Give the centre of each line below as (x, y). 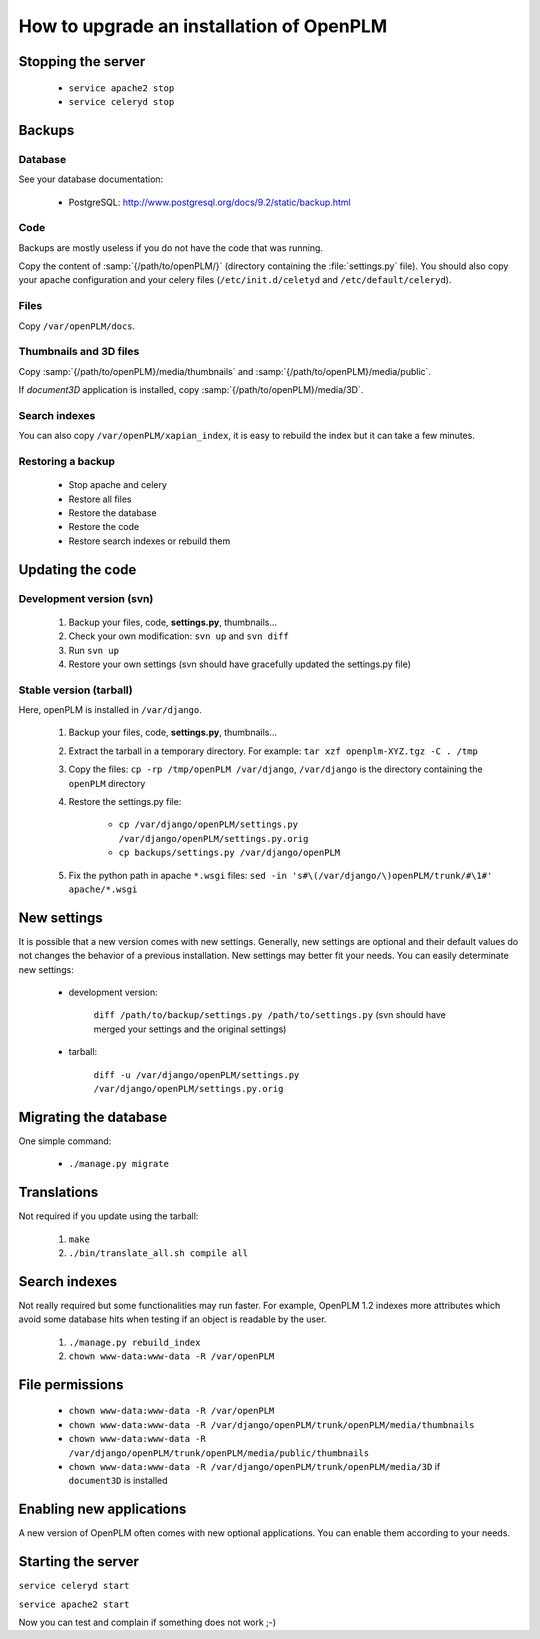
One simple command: (65, 1141)
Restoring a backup (66, 461)
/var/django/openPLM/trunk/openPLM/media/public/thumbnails (219, 1453)
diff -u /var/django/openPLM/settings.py (196, 1074)
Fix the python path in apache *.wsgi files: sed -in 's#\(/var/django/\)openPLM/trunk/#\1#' (280, 875)
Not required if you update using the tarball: (108, 1216)
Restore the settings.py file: (125, 801)
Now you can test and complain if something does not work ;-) (147, 1622)
